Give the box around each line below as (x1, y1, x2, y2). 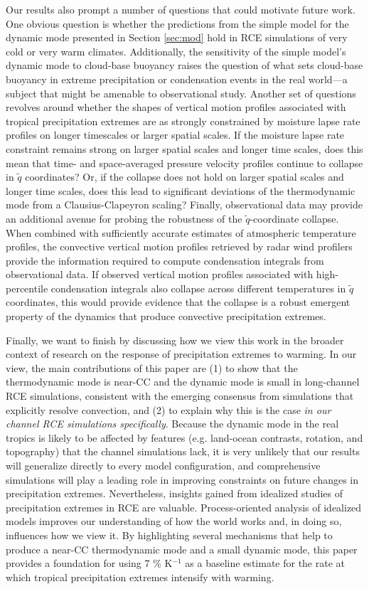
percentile (6, 280, 48, 295)
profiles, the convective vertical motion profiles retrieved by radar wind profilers (6, 239, 353, 254)
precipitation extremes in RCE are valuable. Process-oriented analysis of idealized (6, 499, 362, 514)
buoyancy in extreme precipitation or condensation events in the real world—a (6, 71, 348, 86)
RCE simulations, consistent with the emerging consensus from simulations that (6, 388, 354, 403)
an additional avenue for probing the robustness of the (6, 211, 242, 225)
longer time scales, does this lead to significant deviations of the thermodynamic (6, 183, 355, 198)
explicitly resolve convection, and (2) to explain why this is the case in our (6, 402, 331, 417)
